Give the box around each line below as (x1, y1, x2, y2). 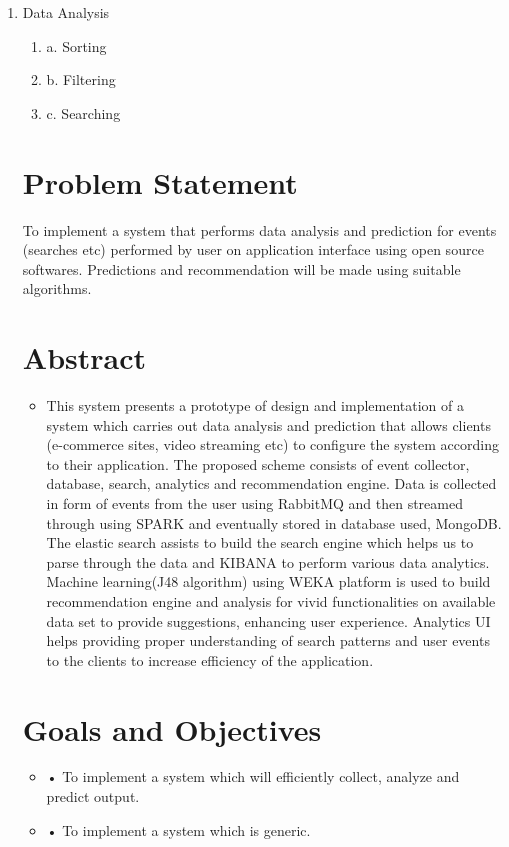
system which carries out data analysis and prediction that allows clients (46, 414, 491, 435)
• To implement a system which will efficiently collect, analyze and (46, 766, 460, 787)
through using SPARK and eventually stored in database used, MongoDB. (46, 512, 502, 533)
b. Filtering (46, 69, 116, 90)
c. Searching (46, 102, 121, 123)
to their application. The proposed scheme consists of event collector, (46, 453, 470, 474)
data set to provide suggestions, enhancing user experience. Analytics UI (46, 610, 491, 631)
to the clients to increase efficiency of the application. (46, 649, 374, 670)
